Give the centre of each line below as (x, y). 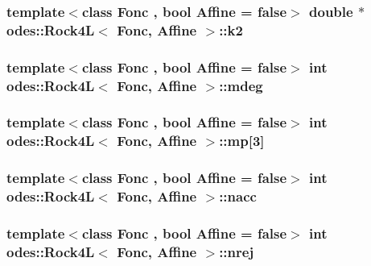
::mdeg (241, 85)
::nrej (237, 251)
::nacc (238, 196)
